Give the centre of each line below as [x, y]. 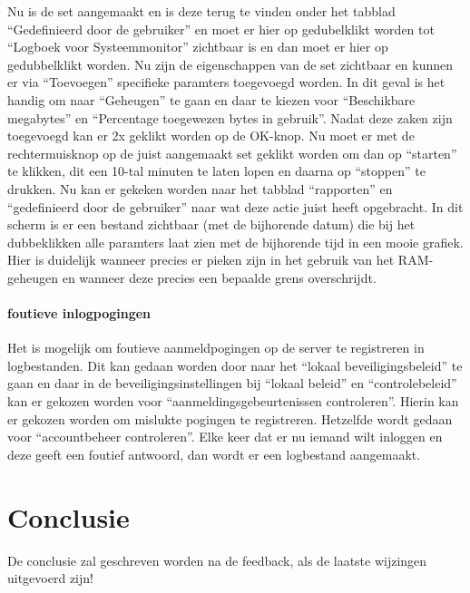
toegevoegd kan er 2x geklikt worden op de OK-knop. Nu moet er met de [211, 136]
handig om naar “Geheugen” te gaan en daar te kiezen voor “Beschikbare [211, 99]
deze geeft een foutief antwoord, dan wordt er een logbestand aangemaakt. [214, 454]
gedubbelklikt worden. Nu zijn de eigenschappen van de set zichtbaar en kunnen [230, 64]
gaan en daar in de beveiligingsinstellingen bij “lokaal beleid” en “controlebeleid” [232, 383]
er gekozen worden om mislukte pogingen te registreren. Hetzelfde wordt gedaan [230, 418]
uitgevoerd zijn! [50, 578]
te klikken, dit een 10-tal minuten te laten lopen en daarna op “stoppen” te [216, 171]
